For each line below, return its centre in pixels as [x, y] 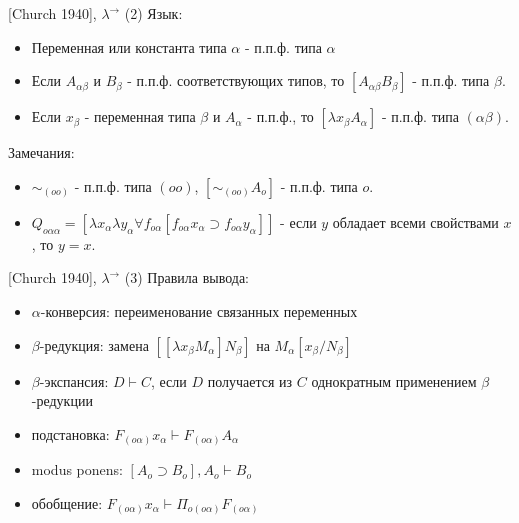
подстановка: [70, 433]
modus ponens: [77, 469]
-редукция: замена [94, 344]
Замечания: [41, 152]
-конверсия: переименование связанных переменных [199, 310]
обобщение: [67, 502]
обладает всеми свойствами [415, 221]
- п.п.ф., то [280, 116]
